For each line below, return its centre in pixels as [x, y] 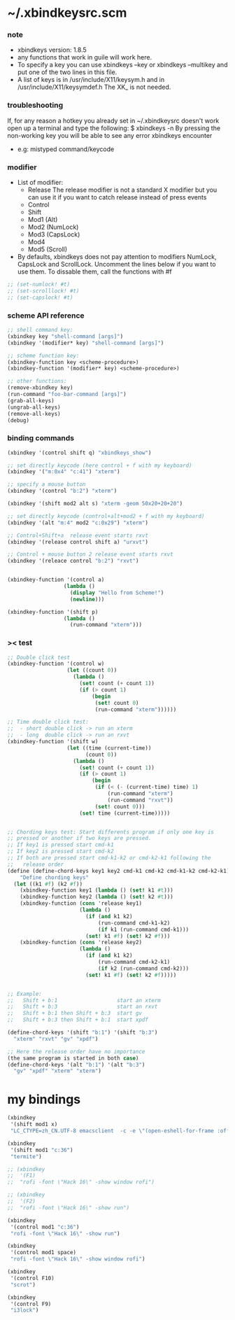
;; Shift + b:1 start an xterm [84, 1000]
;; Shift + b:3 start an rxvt [83, 1007]
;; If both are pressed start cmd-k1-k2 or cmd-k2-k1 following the [109, 858]
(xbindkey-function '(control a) [56, 580]
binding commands [41, 438]
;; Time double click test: [48, 722]
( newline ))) [87, 599]
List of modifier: [40, 183]
